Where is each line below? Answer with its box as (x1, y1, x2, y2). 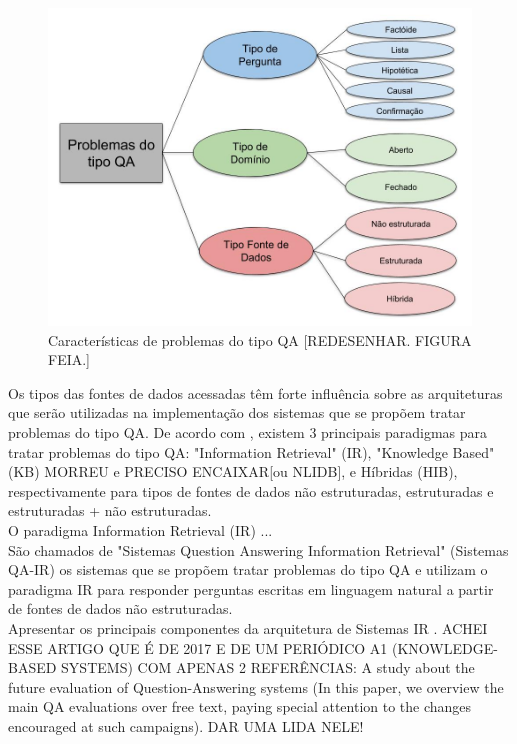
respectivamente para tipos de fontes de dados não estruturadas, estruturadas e (8, 480, 494, 501)
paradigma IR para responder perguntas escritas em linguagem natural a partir (8, 578, 494, 599)
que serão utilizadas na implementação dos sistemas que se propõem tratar (8, 402, 466, 423)
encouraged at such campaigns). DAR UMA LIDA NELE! (8, 715, 364, 736)
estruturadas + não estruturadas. (8, 500, 212, 521)
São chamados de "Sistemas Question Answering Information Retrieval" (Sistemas (8, 539, 509, 560)
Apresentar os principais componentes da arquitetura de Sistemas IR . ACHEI (8, 617, 488, 638)
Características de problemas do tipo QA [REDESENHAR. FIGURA (48, 329, 472, 350)
